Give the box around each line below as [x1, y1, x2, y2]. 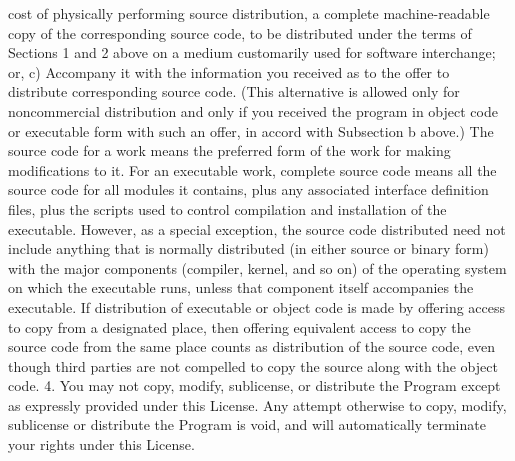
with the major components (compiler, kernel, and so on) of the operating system [8, 257, 507, 278]
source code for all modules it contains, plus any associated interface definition [8, 179, 489, 200]
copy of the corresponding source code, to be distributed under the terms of [8, 22, 472, 43]
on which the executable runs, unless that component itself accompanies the [8, 277, 474, 298]
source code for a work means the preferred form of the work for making [8, 140, 451, 161]
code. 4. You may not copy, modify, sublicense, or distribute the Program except [8, 375, 501, 396]
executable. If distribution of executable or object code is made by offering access [8, 296, 506, 317]
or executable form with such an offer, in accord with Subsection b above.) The [8, 120, 494, 141]
